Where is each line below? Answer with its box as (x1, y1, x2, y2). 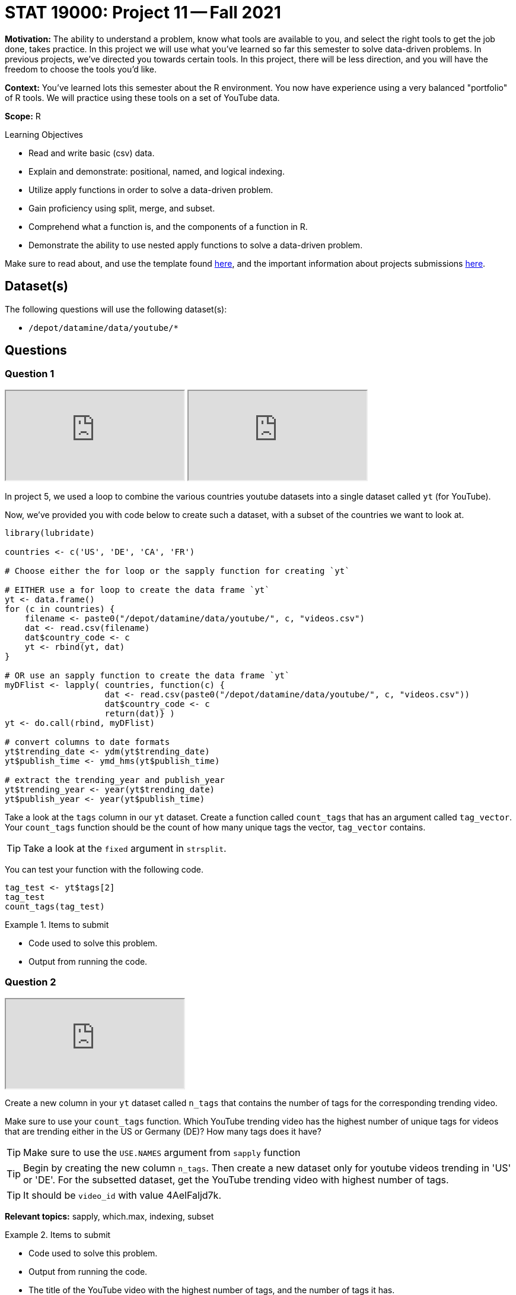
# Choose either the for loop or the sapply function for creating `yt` (5, 566, 350, 576)
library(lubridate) (5, 528, 95, 538)
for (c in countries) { (5, 604, 115, 614)
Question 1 (5, 368, 55, 380)
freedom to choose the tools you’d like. (5, 64, 157, 74)
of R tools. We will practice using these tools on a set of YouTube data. (5, 92, 280, 103)
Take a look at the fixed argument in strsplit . (23, 842, 227, 854)
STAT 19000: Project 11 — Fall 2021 (5, 2, 281, 23)
